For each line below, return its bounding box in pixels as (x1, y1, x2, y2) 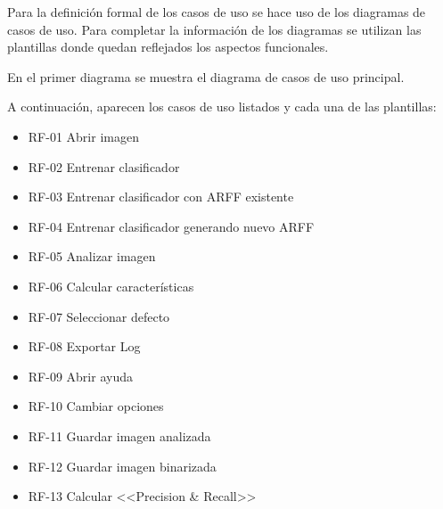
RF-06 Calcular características (28, 276, 194, 295)
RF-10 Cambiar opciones (28, 397, 164, 415)
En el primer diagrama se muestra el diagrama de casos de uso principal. (7, 67, 405, 86)
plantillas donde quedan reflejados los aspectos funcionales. (7, 37, 329, 56)
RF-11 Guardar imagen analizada (28, 426, 211, 445)
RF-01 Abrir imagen (28, 127, 139, 145)
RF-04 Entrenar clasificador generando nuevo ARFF (28, 217, 315, 235)
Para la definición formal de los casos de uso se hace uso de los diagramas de (7, 3, 426, 21)
